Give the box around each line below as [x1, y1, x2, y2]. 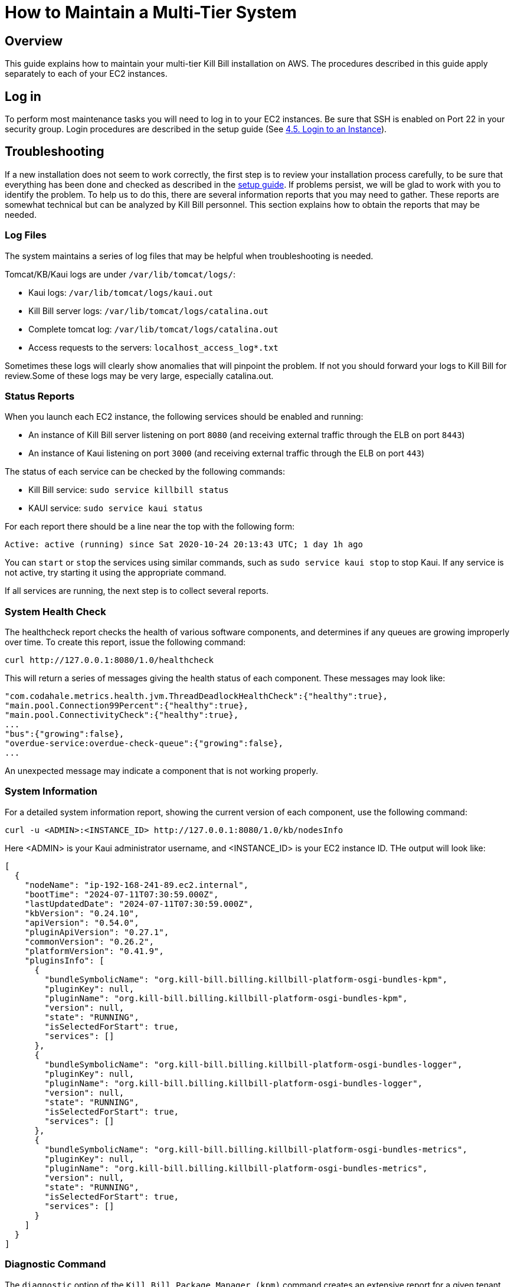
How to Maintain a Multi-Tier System [5, 2, 297, 22]
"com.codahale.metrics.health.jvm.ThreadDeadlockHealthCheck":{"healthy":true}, [5, 691, 388, 701]
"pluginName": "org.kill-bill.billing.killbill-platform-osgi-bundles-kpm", [44, 993, 408, 1003]
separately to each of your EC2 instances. [5, 68, 168, 79]
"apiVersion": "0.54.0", [24, 917, 139, 927]
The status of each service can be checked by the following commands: [5, 466, 285, 477]
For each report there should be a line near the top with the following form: [5, 521, 295, 532]
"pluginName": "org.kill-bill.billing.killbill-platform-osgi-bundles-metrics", [44, 1163, 428, 1173]
